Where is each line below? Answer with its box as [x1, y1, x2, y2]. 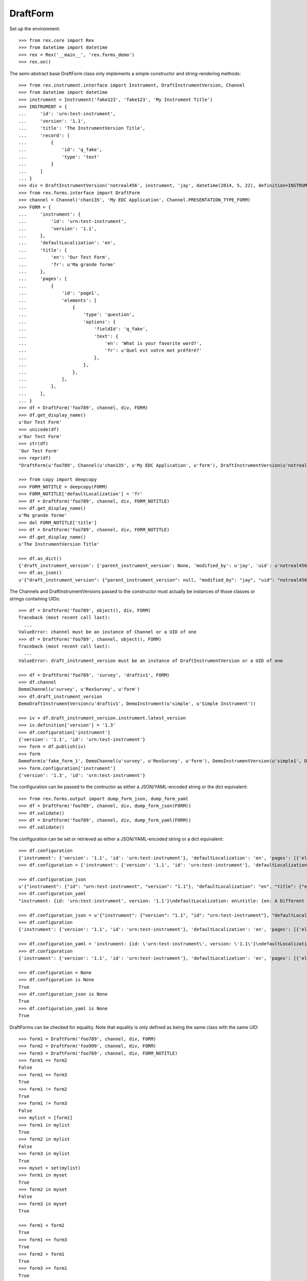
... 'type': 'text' [18, 154, 100, 160]
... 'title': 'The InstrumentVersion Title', [18, 126, 146, 131]
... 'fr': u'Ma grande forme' [18, 261, 116, 267]
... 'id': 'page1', [18, 290, 100, 296]
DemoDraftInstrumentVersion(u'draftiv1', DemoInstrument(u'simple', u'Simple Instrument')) [18, 701, 256, 707]
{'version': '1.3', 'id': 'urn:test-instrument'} [18, 773, 146, 778]
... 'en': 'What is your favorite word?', [18, 340, 202, 346]
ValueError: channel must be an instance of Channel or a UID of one [18, 629, 197, 635]
